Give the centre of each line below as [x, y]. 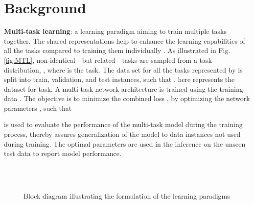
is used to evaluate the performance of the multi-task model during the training [123, 124]
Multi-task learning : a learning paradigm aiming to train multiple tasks [115, 31]
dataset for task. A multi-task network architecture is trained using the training [124, 89]
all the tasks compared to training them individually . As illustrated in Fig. [117, 50]
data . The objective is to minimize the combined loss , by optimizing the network [127, 98]
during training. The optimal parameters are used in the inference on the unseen [125, 143]
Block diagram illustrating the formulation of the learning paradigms [127, 196]
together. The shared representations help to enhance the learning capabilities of [125, 40]
